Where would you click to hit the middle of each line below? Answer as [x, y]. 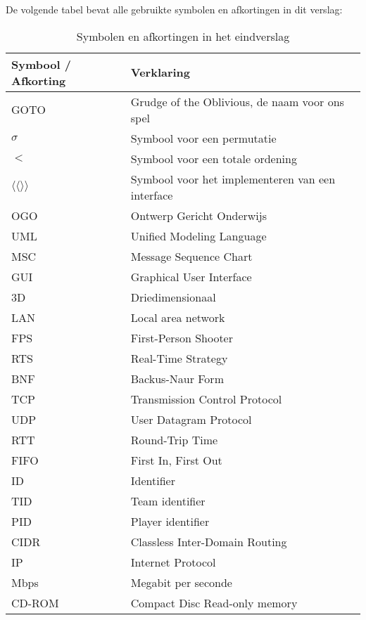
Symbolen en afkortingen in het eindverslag [183, 36]
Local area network [178, 317]
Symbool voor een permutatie [203, 138]
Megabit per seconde [181, 582]
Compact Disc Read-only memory [214, 602]
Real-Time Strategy [179, 358]
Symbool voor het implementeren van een [233, 179]
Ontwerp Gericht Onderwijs [199, 215]
